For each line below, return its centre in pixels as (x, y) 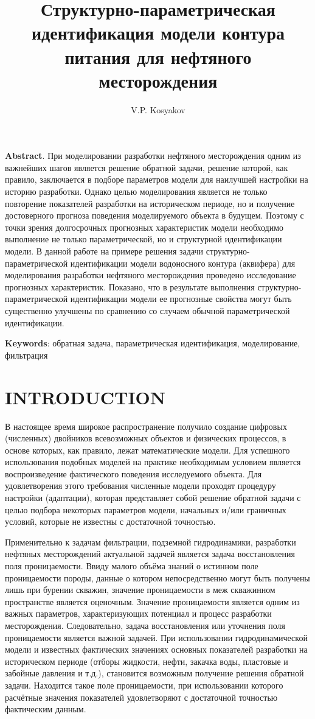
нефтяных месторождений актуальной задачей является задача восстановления (150, 554)
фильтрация (26, 355)
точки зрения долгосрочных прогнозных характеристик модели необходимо (144, 227)
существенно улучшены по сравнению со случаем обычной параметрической (147, 310)
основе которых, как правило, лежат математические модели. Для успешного (147, 450)
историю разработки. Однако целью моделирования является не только (136, 191)
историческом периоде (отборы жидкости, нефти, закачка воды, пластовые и (147, 661)
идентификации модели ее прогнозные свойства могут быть (181, 299)
